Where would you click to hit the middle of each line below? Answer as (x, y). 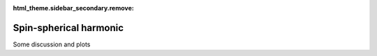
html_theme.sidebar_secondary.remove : (73, 8)
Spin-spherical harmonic (68, 28)
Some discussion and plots (52, 44)
